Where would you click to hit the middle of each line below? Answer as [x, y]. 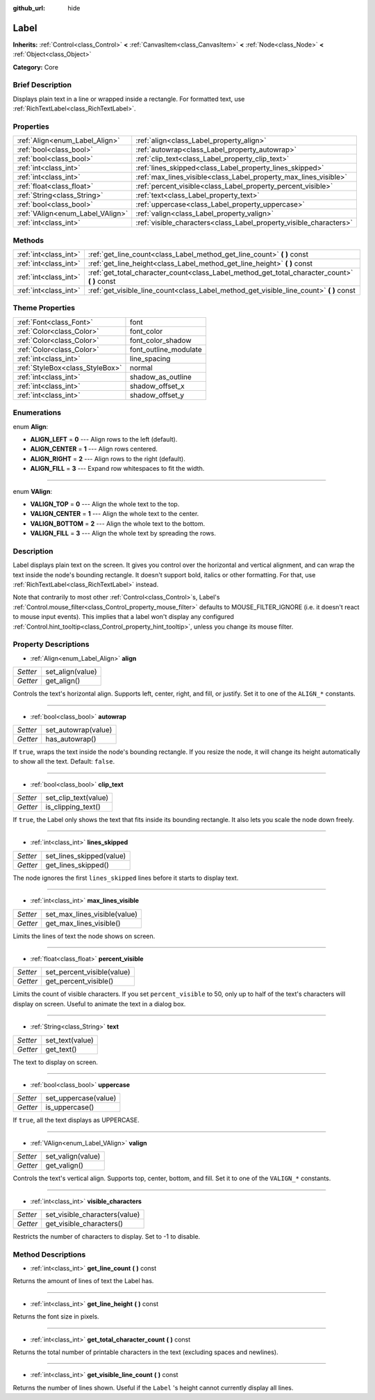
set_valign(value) [73, 1157]
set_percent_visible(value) [88, 972]
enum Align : [31, 426]
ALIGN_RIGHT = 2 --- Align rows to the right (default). [108, 458]
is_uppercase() [70, 1107]
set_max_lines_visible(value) [92, 914]
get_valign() [64, 1166]
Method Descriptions [49, 1254]
